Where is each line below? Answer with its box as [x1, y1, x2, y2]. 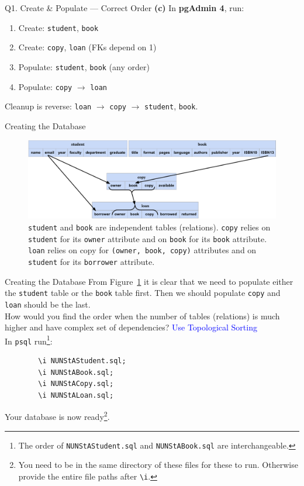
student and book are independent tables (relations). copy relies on [28, 221, 271, 233]
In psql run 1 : [5, 333, 53, 347]
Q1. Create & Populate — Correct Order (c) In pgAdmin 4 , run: [5, 2, 244, 13]
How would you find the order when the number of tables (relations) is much [5, 309, 280, 322]
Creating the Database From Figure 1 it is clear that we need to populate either [5, 275, 293, 287]
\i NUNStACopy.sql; [38, 380, 114, 388]
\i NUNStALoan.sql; [38, 391, 114, 399]
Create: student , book [18, 21, 99, 33]
